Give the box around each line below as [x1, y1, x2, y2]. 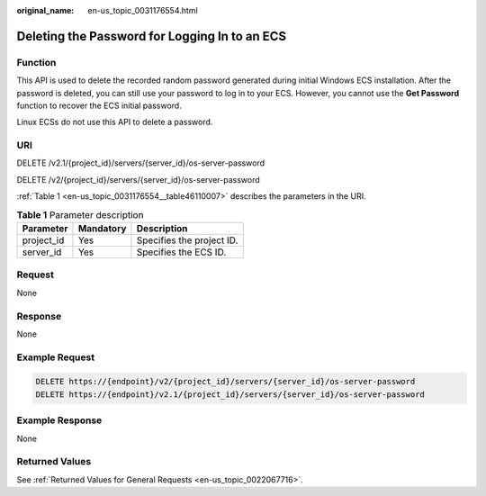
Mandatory [77, 222, 127, 235]
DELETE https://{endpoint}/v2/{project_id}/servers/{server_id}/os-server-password [35, 376, 416, 387]
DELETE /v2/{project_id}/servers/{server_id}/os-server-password [16, 174, 260, 185]
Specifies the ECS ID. [136, 246, 227, 258]
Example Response [16, 414, 103, 427]
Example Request [16, 351, 94, 364]
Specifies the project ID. [136, 234, 238, 247]
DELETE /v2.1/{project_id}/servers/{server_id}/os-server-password [16, 158, 265, 168]
